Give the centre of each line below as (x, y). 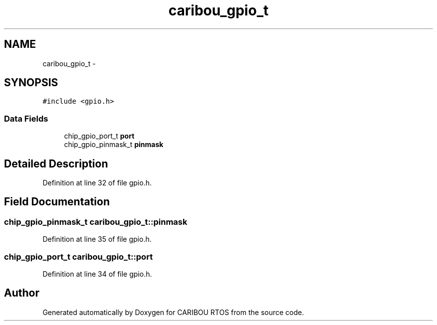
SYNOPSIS (31, 83)
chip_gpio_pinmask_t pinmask (114, 145)
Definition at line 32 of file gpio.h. (97, 183)
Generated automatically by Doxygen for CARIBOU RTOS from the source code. (173, 312)
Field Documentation (57, 202)
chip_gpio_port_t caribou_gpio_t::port (79, 256)
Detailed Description (56, 163)
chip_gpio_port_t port (99, 136)
